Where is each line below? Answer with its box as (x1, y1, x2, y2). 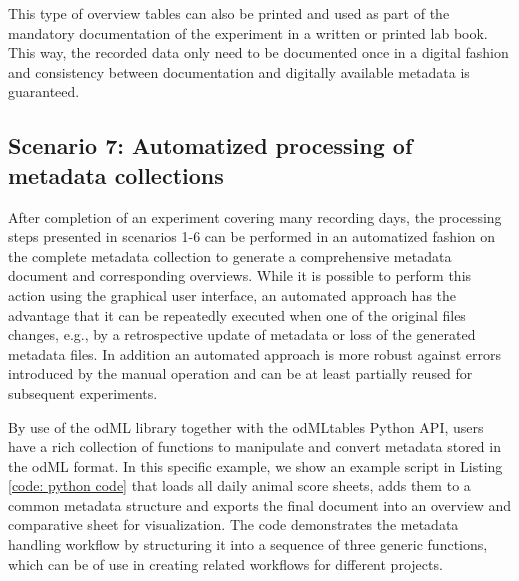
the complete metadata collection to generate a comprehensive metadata (8, 245, 452, 266)
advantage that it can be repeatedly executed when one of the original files (8, 304, 466, 325)
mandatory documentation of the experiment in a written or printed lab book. (8, 22, 488, 43)
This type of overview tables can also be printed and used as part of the (8, 3, 450, 23)
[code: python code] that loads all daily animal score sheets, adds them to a (8, 475, 471, 496)
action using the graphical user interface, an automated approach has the (8, 284, 457, 305)
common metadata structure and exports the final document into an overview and (8, 494, 512, 515)
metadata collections (8, 159, 224, 190)
